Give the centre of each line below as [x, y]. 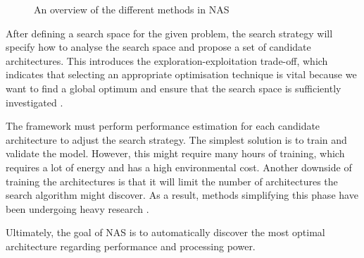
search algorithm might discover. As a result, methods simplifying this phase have [182, 195]
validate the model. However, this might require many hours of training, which [175, 153]
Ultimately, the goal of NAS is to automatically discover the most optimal [165, 232]
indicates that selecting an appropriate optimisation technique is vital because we [181, 74]
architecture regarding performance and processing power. [131, 246]
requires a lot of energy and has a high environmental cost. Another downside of [179, 167]
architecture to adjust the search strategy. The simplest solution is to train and [176, 139]
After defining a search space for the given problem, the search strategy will [169, 33]
